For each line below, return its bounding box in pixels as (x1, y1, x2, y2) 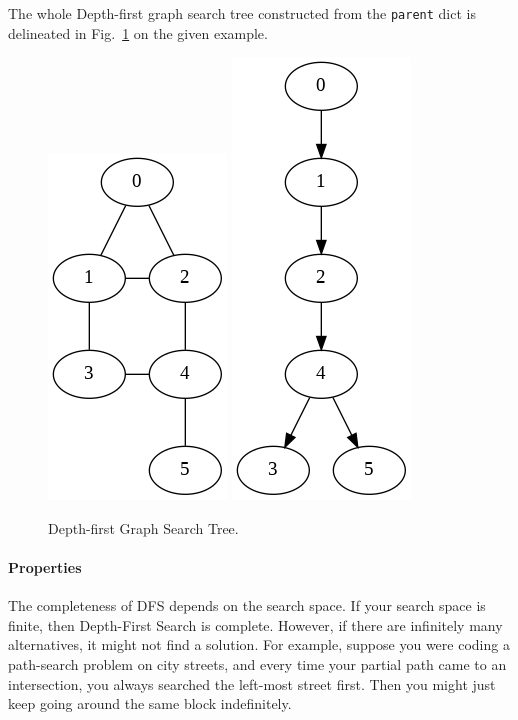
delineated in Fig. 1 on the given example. (8, 22, 268, 43)
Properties (8, 557, 82, 578)
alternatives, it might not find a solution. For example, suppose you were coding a (8, 634, 510, 655)
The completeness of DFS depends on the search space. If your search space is (8, 595, 486, 616)
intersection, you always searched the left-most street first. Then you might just (8, 673, 496, 694)
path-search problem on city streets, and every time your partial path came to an (8, 654, 507, 675)
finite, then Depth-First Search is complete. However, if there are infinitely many (8, 614, 503, 635)
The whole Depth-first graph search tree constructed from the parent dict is (8, 3, 476, 23)
